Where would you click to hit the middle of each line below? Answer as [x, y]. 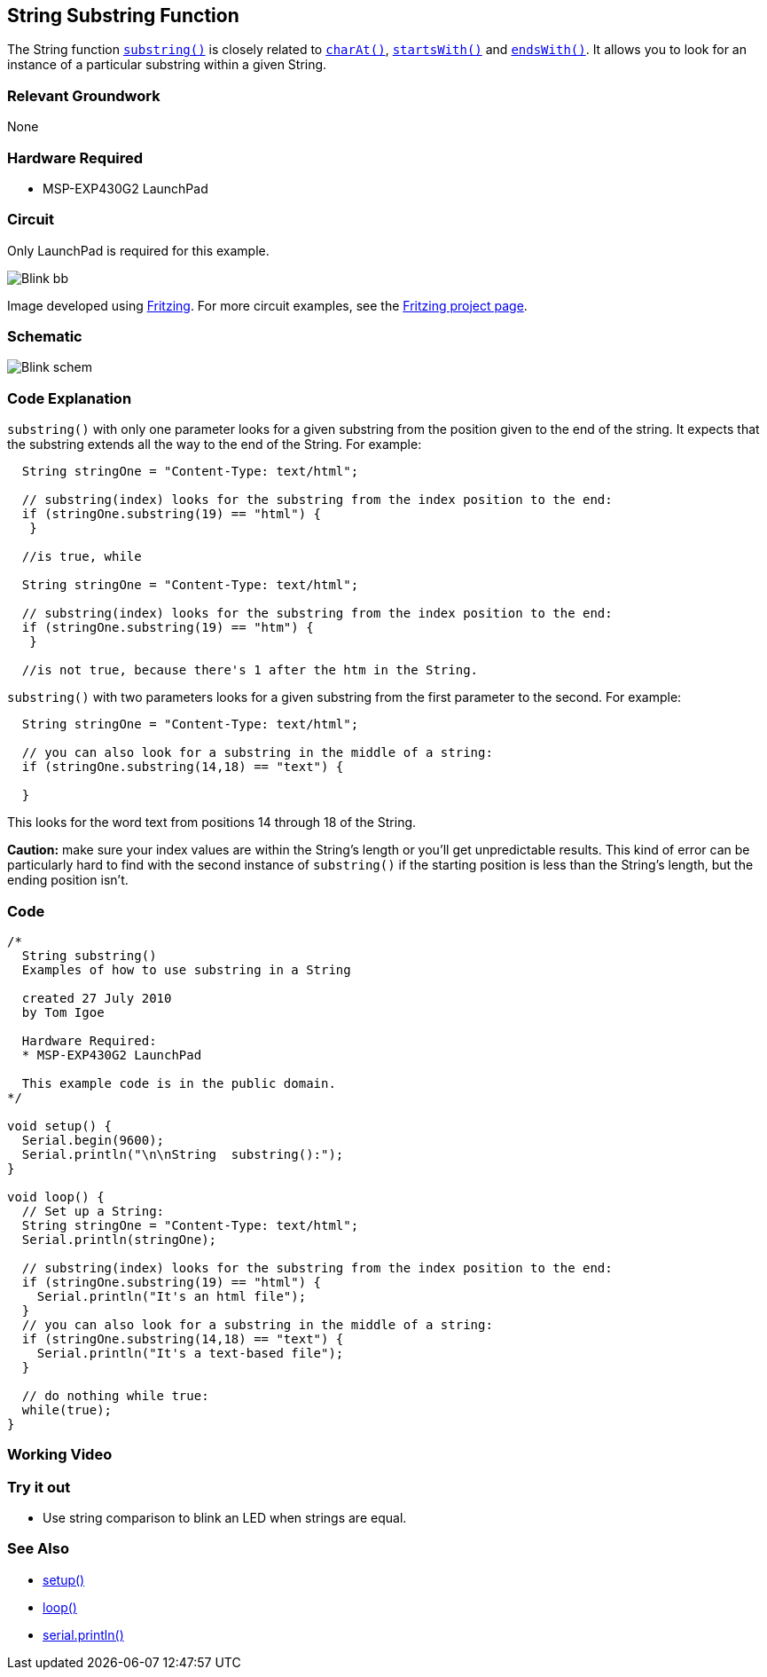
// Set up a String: [93, 1211]
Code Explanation [70, 398]
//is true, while [82, 557]
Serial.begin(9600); [93, 1140]
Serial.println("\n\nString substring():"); [183, 1154]
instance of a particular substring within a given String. [167, 65]
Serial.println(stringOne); [119, 1239]
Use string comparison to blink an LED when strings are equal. [225, 1518]
